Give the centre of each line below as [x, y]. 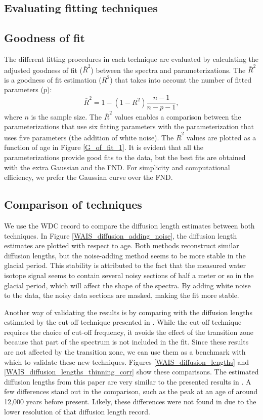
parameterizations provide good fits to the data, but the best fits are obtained [125, 157]
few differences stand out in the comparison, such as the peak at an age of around [131, 391]
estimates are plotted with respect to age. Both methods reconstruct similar [122, 245]
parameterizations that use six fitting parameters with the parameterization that [129, 126]
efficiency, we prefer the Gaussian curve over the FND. [89, 177]
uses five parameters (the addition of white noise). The [89, 137]
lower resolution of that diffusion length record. [77, 411]
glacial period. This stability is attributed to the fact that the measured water [125, 265]
